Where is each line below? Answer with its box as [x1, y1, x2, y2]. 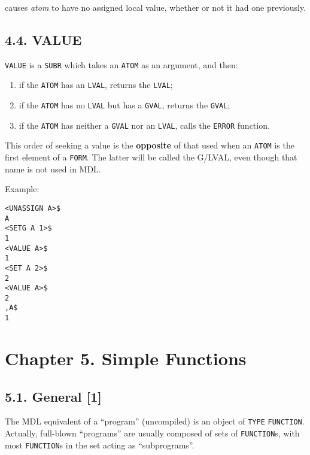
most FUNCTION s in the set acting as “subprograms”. [5, 438, 194, 451]
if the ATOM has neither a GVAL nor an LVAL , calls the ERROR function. [19, 119, 270, 131]
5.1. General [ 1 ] [5, 387, 102, 405]
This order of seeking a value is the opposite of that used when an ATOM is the [5, 139, 294, 151]
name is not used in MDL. [5, 162, 101, 175]
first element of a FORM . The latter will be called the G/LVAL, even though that [5, 151, 297, 163]
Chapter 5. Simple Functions [5, 345, 247, 370]
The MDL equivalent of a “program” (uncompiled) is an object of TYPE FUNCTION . [5, 415, 305, 427]
